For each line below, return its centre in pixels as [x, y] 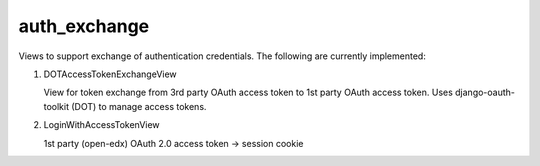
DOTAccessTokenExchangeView [110, 74]
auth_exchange [84, 26]
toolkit [56, 106]
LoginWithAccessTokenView [101, 125]
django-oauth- [485, 92]
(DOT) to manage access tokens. [139, 106]
